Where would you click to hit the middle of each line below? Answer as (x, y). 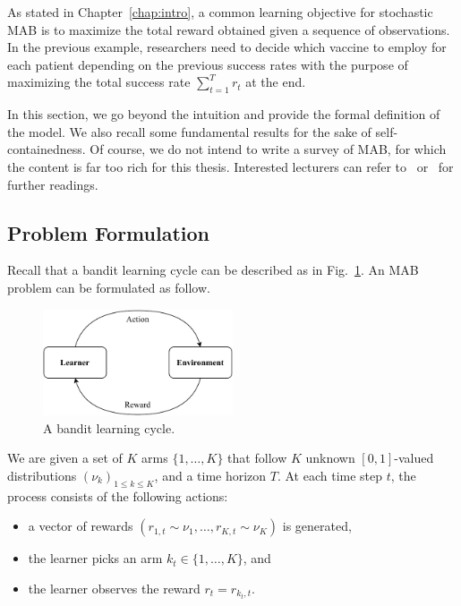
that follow (257, 458)
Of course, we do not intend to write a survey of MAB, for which (268, 149)
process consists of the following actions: (118, 495)
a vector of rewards (81, 526)
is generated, (317, 526)
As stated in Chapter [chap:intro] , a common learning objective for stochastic (220, 12)
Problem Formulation (108, 232)
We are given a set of (65, 458)
